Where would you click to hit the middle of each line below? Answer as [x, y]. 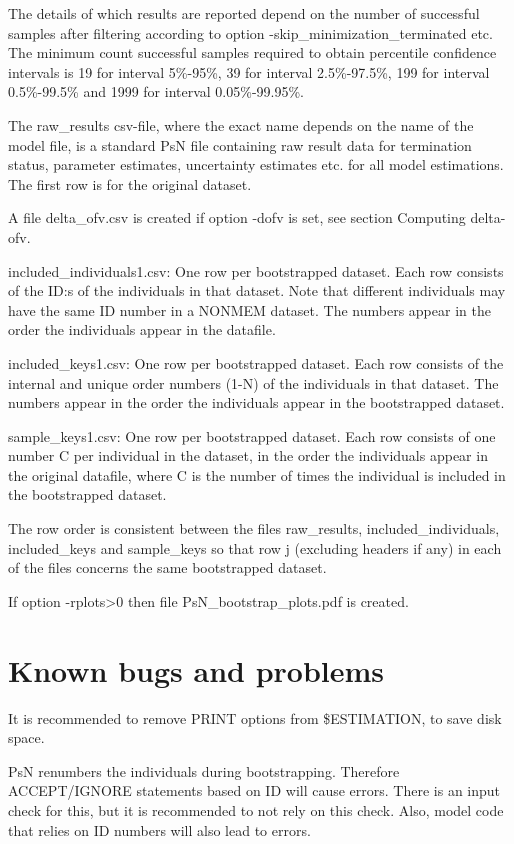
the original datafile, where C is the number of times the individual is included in [257, 474]
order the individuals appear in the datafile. [142, 329]
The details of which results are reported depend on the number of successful [244, 13]
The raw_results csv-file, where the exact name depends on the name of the [241, 124]
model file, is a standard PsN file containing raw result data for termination [240, 144]
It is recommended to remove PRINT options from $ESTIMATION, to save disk [255, 717]
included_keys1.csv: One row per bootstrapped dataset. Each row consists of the [256, 362]
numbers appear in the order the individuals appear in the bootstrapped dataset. [256, 402]
